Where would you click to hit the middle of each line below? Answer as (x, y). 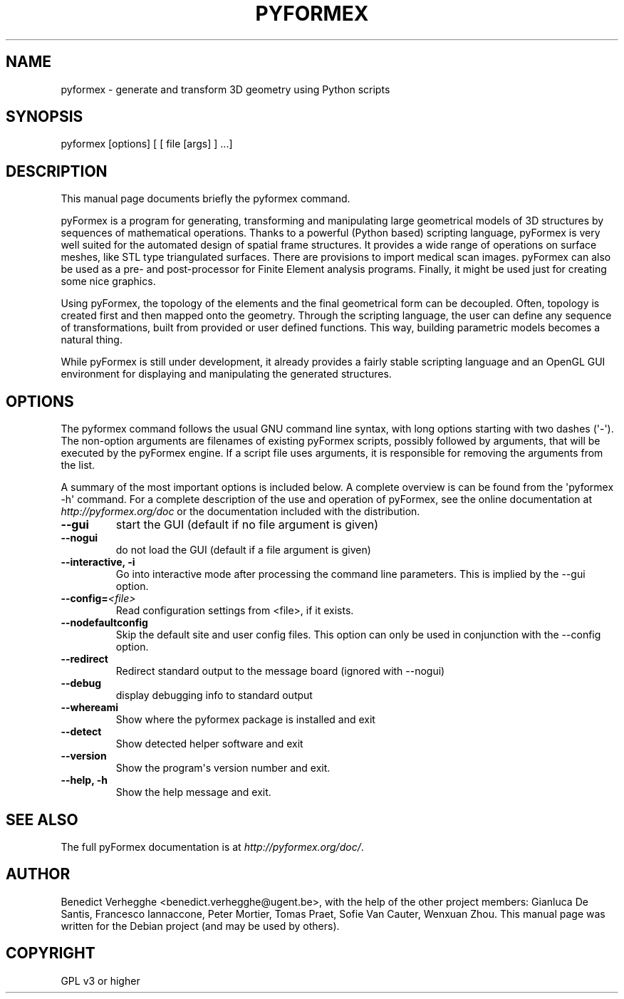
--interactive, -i (98, 562)
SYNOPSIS (45, 117)
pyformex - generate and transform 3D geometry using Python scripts (225, 89)
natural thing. (92, 340)
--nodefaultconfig (104, 623)
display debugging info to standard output (214, 695)
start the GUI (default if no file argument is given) (247, 525)
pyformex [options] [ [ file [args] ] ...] (147, 144)
